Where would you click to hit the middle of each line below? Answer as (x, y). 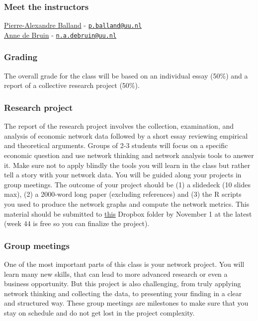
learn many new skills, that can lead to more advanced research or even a (116, 274)
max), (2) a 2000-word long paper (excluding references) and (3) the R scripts (123, 194)
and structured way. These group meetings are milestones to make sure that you (126, 303)
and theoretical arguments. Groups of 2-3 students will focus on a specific (116, 145)
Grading (21, 57)
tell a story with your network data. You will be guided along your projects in (123, 175)
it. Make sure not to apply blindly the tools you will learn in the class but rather (127, 165)
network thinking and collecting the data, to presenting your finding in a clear (123, 293)
